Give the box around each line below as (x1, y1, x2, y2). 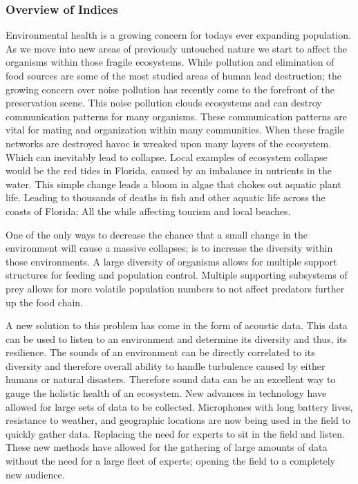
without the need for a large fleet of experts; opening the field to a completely (6, 454, 335, 468)
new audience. (6, 467, 65, 481)
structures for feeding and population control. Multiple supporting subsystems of (6, 268, 348, 282)
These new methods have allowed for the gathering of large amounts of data (6, 440, 328, 454)
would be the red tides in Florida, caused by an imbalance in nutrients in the (6, 163, 332, 178)
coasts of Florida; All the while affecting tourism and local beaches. (6, 203, 291, 218)
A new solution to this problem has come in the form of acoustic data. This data (6, 318, 348, 333)
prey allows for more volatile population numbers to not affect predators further (6, 281, 345, 295)
